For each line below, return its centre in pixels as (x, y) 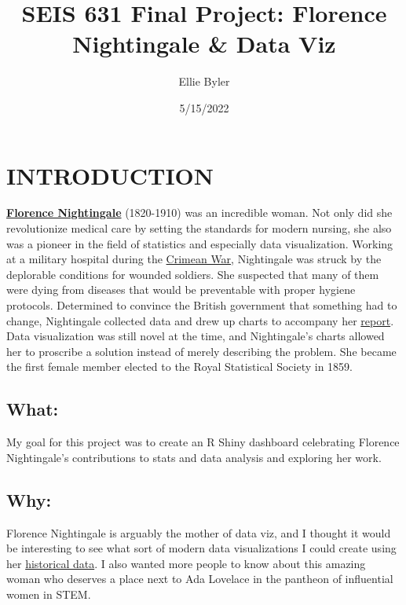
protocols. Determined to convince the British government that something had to (202, 305)
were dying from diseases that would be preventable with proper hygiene (181, 290)
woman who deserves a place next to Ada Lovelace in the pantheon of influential (200, 579)
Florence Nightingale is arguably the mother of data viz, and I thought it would (199, 532)
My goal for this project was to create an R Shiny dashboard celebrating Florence (203, 442)
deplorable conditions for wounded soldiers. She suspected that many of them (193, 274)
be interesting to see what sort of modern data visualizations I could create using (201, 548)
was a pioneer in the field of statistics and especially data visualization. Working (200, 243)
